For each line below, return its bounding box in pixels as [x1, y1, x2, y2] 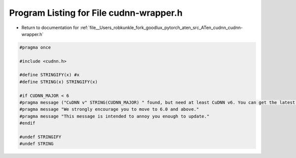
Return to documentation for [21, 25, 79, 31]
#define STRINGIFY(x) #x [19, 72, 80, 78]
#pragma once [19, 44, 51, 50]
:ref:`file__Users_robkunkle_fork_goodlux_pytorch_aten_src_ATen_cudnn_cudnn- [79, 25, 243, 31]
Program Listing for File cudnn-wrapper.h [9, 7, 183, 18]
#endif [19, 121, 36, 126]
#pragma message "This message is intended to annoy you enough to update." [19, 113, 210, 119]
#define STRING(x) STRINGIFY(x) [19, 79, 98, 85]
